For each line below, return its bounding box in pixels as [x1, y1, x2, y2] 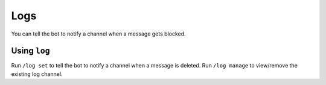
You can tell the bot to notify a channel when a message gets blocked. [11, 30, 187, 37]
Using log [11, 46, 51, 56]
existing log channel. [11, 70, 63, 78]
